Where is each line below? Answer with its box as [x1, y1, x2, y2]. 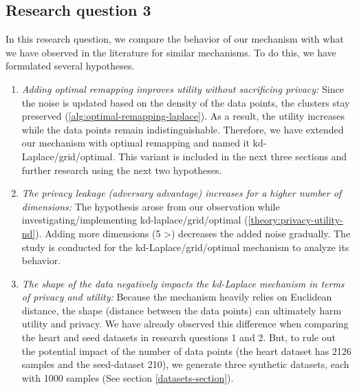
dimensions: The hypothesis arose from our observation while [21, 199, 280, 213]
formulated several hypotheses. [6, 58, 135, 73]
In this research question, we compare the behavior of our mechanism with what [6, 32, 344, 46]
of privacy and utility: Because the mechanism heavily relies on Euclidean [21, 290, 332, 304]
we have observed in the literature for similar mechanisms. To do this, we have [6, 45, 336, 59]
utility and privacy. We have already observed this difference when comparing [21, 316, 349, 331]
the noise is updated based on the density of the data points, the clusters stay [21, 95, 350, 109]
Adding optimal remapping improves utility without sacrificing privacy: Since [21, 81, 344, 96]
